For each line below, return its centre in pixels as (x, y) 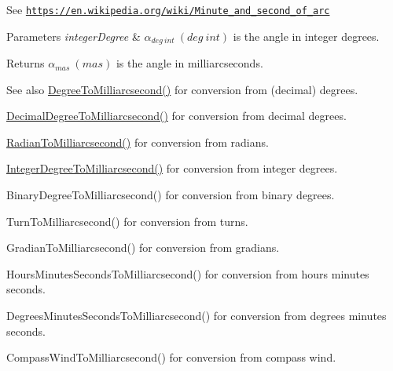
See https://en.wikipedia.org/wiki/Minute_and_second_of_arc (168, 9)
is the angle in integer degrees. (306, 36)
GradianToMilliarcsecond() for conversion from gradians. (143, 247)
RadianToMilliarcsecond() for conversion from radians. (138, 142)
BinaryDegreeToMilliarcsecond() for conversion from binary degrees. (171, 195)
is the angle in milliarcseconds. (189, 63)
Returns (26, 63)
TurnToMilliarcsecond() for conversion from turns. (127, 221)
